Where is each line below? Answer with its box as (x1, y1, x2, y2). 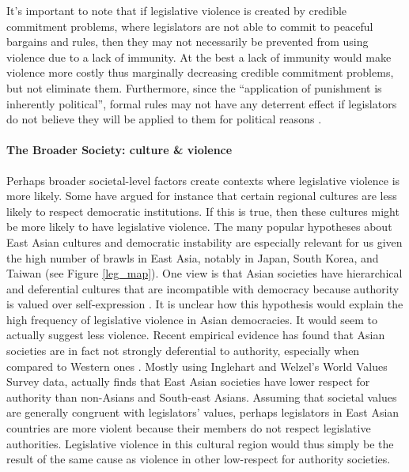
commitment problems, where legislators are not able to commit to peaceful (6, 17, 373, 34)
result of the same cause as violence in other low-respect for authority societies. (6, 451, 391, 467)
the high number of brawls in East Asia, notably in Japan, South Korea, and (6, 249, 379, 266)
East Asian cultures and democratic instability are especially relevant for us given (6, 233, 403, 250)
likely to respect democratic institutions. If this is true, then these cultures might (6, 202, 400, 219)
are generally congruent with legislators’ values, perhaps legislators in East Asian (6, 404, 400, 421)
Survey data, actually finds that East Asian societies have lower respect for (6, 373, 370, 390)
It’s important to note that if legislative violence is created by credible (6, 2, 347, 18)
